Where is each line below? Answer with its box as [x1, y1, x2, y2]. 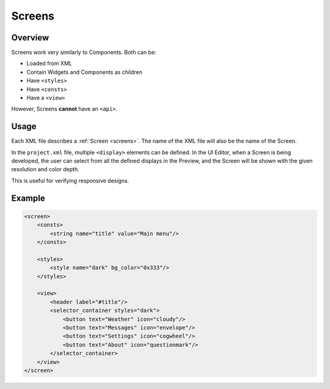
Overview [11, 32, 50, 43]
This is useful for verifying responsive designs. [11, 177, 130, 184]
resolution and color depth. [11, 166, 79, 173]
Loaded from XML [26, 60, 73, 67]
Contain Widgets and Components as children [26, 68, 143, 76]
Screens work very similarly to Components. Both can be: [11, 49, 156, 56]
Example [11, 193, 45, 203]
